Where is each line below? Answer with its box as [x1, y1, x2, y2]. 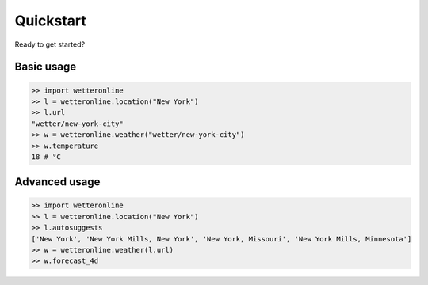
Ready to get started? [14, 40, 86, 49]
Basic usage [14, 60, 77, 74]
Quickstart [14, 12, 87, 29]
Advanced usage [14, 175, 101, 189]
